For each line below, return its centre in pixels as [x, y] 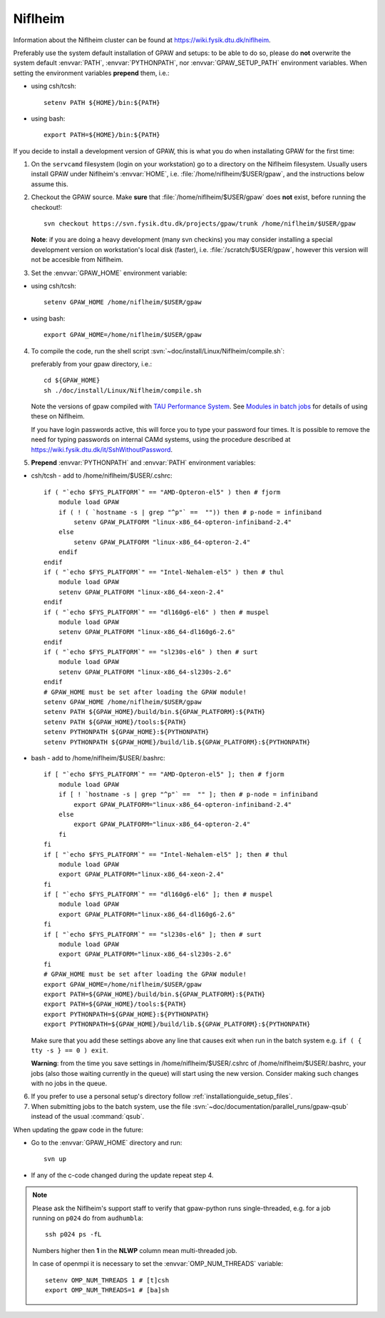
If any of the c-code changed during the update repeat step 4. [122, 1175]
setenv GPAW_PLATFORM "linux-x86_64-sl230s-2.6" [145, 672]
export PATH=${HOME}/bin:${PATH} [102, 135]
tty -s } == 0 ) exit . [70, 1050]
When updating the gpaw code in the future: [78, 1130]
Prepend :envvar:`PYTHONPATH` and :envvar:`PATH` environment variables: [143, 463]
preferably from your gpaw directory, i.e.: [92, 363]
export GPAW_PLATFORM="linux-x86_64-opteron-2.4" [162, 824]
